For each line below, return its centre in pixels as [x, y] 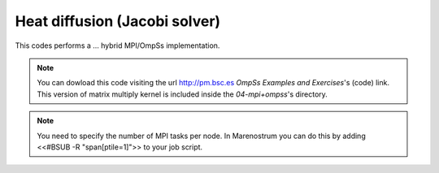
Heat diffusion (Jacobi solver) [118, 21]
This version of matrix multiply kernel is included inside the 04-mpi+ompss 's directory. [183, 94]
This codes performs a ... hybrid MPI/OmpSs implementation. [117, 45]
